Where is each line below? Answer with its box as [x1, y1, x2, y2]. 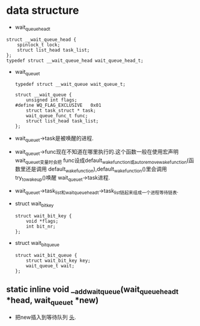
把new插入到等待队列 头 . [14, 313, 76, 321]
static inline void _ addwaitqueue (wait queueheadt [6, 285, 179, 296]
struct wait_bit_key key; [26, 258, 91, 264]
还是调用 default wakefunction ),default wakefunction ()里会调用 [25, 165, 167, 174]
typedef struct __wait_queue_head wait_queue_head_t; [6, 58, 144, 64]
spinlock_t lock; [17, 41, 61, 48]
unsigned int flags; [26, 97, 77, 103]
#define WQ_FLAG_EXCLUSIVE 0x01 [14, 102, 102, 108]
